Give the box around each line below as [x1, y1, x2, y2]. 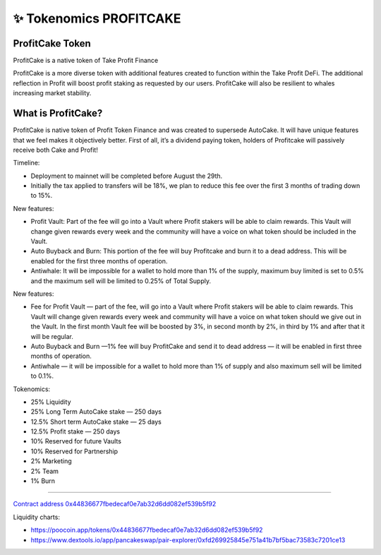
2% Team [30, 467, 59, 475]
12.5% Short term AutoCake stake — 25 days [30, 417, 162, 426]
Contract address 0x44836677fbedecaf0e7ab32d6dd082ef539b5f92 [13, 500, 217, 508]
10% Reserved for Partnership [30, 447, 119, 455]
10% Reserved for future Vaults [30, 437, 121, 446]
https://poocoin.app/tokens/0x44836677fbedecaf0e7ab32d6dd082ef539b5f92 [30, 526, 263, 535]
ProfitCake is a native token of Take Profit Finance [13, 56, 159, 65]
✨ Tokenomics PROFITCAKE [13, 11, 181, 26]
